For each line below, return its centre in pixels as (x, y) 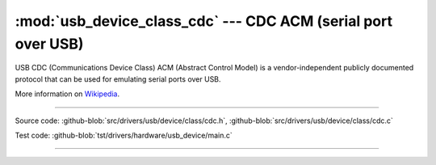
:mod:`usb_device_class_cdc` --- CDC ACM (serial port (204, 21)
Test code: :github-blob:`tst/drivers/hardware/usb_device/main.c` (124, 135)
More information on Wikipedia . (67, 94)
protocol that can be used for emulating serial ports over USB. (118, 79)
